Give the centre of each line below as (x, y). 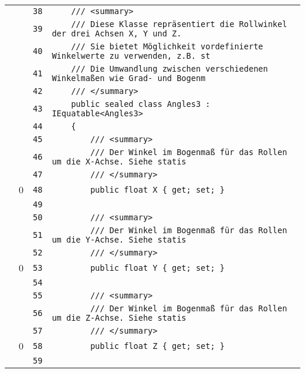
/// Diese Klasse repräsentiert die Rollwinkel (179, 24)
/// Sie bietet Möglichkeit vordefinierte (167, 46)
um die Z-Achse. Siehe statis (119, 318)
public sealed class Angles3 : (141, 104)
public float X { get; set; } (157, 189)
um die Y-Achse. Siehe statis (119, 240)
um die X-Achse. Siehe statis (119, 162)
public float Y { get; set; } (157, 268)
